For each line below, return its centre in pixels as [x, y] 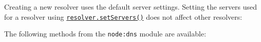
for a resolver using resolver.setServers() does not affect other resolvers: [123, 16]
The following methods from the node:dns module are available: [105, 34]
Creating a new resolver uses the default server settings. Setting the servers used [131, 7]
